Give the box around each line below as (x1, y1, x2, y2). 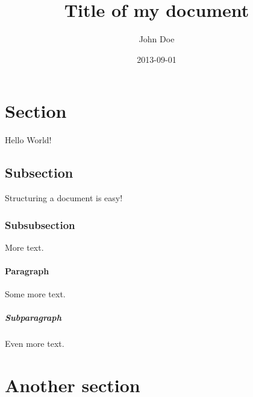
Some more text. (5, 288, 66, 300)
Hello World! (5, 134, 52, 146)
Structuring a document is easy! (5, 192, 123, 204)
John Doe (139, 33, 175, 45)
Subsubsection (5, 217, 75, 232)
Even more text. (5, 337, 64, 350)
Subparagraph (5, 311, 61, 324)
